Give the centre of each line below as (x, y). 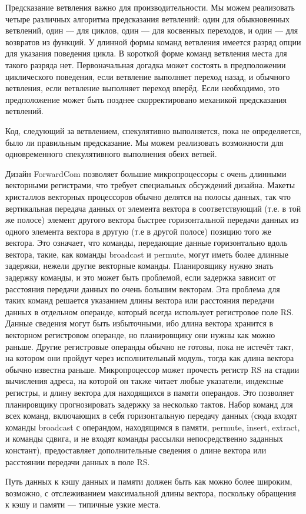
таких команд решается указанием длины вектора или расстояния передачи (140, 300)
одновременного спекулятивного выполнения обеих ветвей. (111, 154)
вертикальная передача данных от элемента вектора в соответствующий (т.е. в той (153, 208)
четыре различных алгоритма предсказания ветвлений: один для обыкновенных (147, 19)
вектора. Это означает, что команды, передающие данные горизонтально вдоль (147, 243)
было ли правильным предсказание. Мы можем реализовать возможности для (144, 142)
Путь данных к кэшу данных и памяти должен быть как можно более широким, (149, 481)
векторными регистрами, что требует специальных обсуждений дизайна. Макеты (150, 185)
